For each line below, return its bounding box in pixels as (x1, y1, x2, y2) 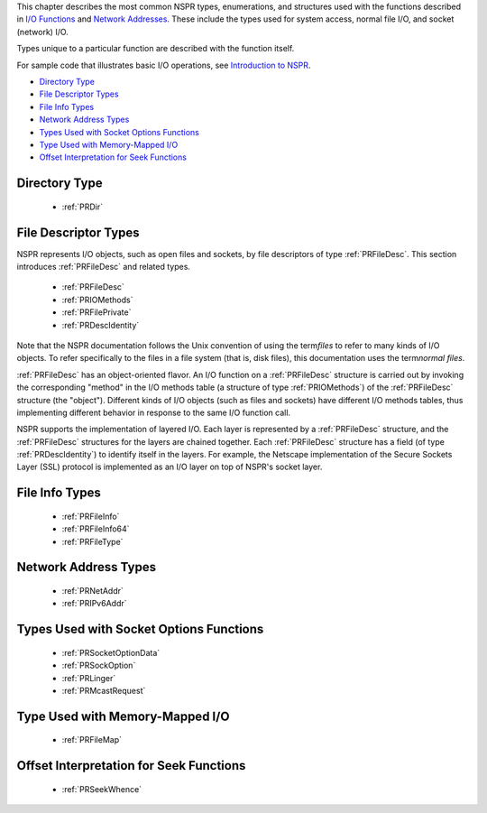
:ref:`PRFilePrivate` (61, 307, 132, 318)
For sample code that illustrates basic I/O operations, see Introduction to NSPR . (16, 60, 311, 70)
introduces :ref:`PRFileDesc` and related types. (16, 262, 191, 272)
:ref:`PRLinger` (61, 672, 116, 683)
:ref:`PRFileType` (61, 536, 124, 547)
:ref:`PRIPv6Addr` (61, 598, 127, 609)
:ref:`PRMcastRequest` (61, 686, 146, 697)
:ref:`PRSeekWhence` (61, 783, 142, 794)
